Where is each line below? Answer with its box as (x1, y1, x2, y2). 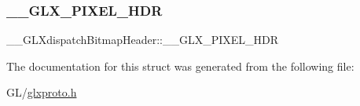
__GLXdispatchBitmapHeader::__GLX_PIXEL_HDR (6, 31, 279, 48)
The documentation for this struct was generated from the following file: (6, 57, 354, 74)
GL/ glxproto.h (6, 84, 77, 101)
